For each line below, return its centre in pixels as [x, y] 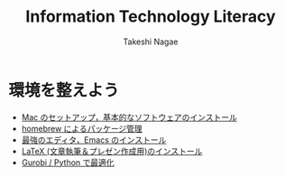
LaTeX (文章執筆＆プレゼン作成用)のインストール [112, 151]
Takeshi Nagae [151, 42]
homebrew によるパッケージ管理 [82, 128]
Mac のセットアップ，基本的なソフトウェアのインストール [129, 117]
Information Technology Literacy [151, 17]
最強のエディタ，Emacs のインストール [94, 140]
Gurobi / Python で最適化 [68, 162]
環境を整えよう [64, 90]
